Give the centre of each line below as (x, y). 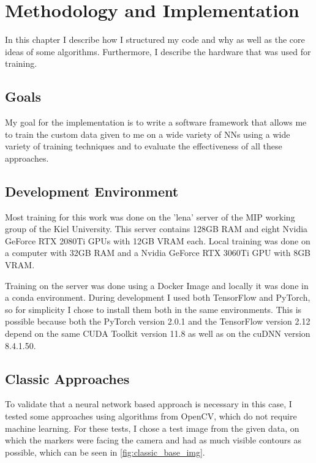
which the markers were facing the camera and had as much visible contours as (153, 440)
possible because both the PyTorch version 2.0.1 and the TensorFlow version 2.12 (158, 321)
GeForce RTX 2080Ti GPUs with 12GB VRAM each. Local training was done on (158, 240)
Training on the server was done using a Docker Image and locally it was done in (157, 285)
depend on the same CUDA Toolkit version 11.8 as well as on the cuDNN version (158, 333)
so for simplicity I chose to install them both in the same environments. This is (153, 309)
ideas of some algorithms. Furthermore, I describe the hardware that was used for (158, 51)
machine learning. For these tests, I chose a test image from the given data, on (152, 428)
